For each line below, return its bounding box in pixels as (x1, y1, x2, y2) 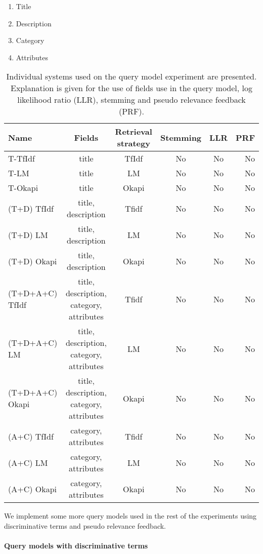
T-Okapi (8, 182, 38, 194)
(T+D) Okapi (8, 255, 57, 267)
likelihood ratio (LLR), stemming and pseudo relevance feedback (17, 94, 246, 106)
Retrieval (115, 126, 152, 138)
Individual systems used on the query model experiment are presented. (6, 70, 257, 83)
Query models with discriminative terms (4, 540, 148, 551)
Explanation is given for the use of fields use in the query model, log (10, 82, 253, 94)
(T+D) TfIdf (8, 202, 54, 214)
